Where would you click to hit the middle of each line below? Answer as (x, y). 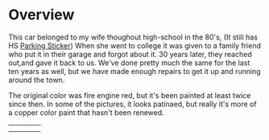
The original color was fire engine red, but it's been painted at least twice (130, 95)
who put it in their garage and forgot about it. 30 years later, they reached (130, 54)
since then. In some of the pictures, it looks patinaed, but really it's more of (132, 104)
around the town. (37, 80)
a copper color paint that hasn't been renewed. (87, 112)
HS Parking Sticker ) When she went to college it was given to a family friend (135, 45)
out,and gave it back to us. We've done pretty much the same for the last (129, 63)
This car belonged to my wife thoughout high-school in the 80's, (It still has (133, 37)
